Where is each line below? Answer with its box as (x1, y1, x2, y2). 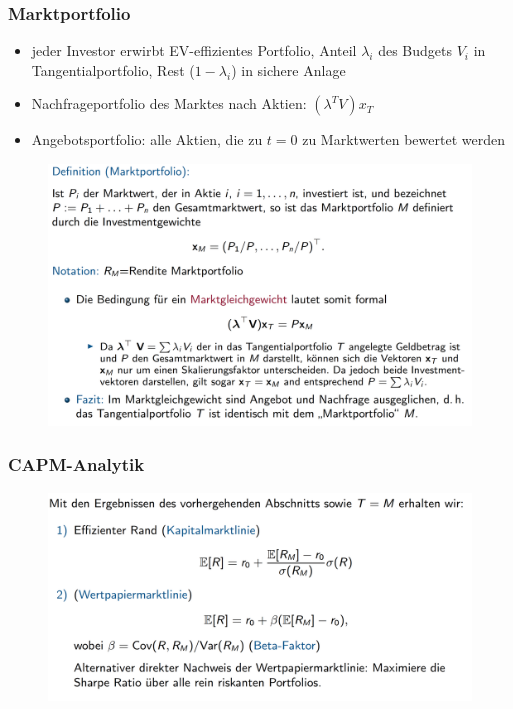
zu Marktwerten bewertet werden (302, 129, 505, 150)
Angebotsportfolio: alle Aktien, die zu (31, 129, 263, 150)
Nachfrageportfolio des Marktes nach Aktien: (31, 93, 307, 114)
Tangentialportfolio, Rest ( (31, 59, 195, 80)
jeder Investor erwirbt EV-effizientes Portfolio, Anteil (31, 40, 357, 61)
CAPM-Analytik (8, 452, 145, 477)
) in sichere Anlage (231, 59, 346, 80)
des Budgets (378, 40, 452, 61)
